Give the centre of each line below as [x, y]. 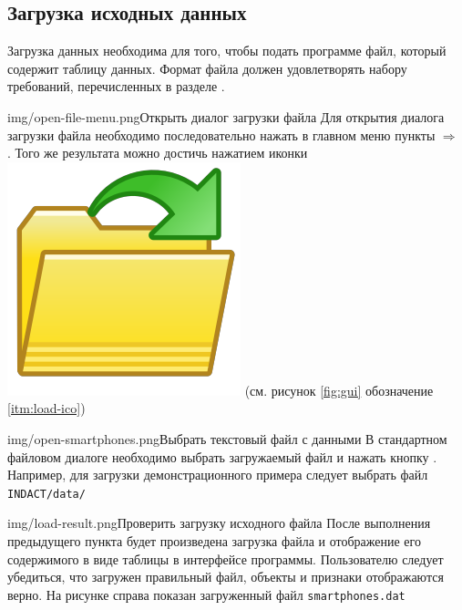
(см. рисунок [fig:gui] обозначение [339, 390]
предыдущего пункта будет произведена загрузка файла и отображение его [214, 540]
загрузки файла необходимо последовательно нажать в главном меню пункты [221, 134]
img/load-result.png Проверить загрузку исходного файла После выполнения [219, 523]
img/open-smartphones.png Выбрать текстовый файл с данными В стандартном [227, 438]
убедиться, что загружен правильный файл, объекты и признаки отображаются [226, 577]
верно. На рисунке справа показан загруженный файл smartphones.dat [206, 594]
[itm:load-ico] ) [46, 408]
